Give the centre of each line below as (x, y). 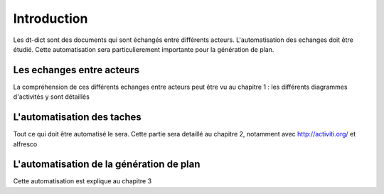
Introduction (50, 18)
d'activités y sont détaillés (52, 97)
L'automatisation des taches (77, 117)
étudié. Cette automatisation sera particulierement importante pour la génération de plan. (144, 49)
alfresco (25, 144)
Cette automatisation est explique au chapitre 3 (82, 181)
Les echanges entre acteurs (76, 70)
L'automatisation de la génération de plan (107, 165)
